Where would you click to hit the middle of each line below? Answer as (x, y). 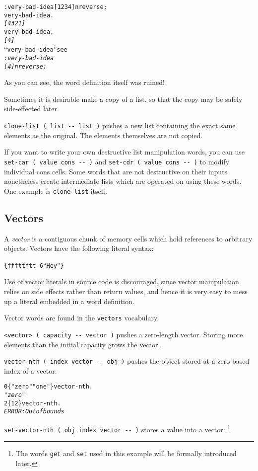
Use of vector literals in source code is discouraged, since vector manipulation (122, 281)
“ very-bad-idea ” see (36, 49)
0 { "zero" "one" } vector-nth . (49, 387)
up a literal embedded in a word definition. (69, 301)
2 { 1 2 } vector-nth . (32, 403)
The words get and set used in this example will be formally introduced (126, 453)
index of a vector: (31, 370)
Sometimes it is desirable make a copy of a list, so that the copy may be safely (123, 99)
